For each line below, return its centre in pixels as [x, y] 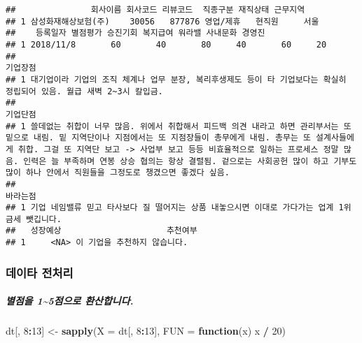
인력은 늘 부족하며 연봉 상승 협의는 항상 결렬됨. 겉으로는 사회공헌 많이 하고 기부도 [190, 161]
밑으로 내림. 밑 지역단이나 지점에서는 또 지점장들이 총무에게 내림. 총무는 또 [158, 138]
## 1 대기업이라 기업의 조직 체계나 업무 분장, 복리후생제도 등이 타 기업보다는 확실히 [176, 79]
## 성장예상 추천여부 [102, 231]
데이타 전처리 [40, 272]
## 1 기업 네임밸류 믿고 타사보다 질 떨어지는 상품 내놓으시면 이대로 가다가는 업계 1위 [179, 208]
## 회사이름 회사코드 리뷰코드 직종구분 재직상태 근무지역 [155, 10]
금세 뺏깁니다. [34, 219]
